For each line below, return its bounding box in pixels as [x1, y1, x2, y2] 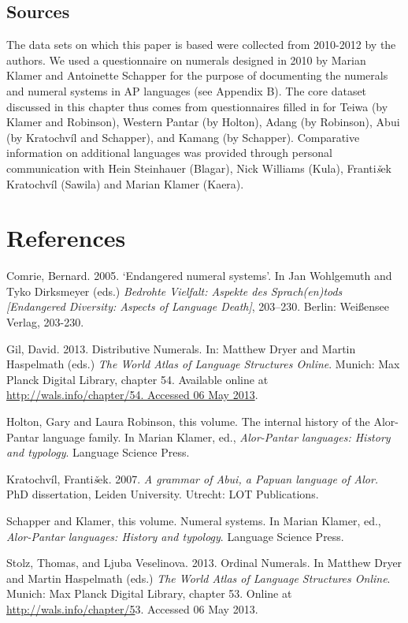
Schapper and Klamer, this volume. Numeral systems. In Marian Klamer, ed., [6, 512, 381, 528]
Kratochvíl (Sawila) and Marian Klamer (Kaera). [6, 175, 244, 192]
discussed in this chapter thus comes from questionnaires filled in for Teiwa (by [6, 98, 388, 114]
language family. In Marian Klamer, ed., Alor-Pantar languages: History [43, 428, 391, 445]
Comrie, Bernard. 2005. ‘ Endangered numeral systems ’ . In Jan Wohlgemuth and [6, 267, 392, 284]
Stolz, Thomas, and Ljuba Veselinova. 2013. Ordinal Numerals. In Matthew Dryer [6, 554, 402, 571]
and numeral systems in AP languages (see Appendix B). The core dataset [6, 82, 367, 99]
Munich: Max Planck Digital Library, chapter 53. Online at [6, 585, 292, 602]
